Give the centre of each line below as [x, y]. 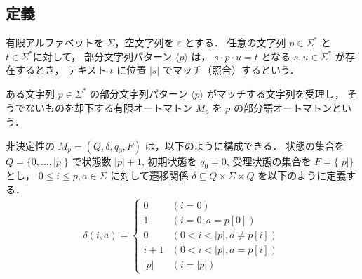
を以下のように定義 [302, 175]
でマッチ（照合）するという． [231, 70]
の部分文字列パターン [139, 93]
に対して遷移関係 [149, 175]
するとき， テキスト [61, 70]
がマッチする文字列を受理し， [275, 93]
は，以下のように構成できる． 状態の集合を [245, 145]
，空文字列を [144, 43]
